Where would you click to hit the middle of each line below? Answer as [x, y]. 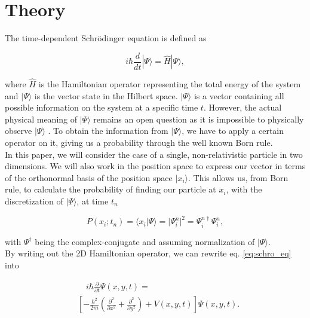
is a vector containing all [239, 95]
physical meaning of [41, 119]
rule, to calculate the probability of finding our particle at [111, 189]
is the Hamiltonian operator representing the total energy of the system [170, 84]
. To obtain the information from [108, 131]
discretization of [34, 201]
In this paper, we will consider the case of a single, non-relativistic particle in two [154, 154]
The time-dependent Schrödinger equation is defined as [106, 38]
